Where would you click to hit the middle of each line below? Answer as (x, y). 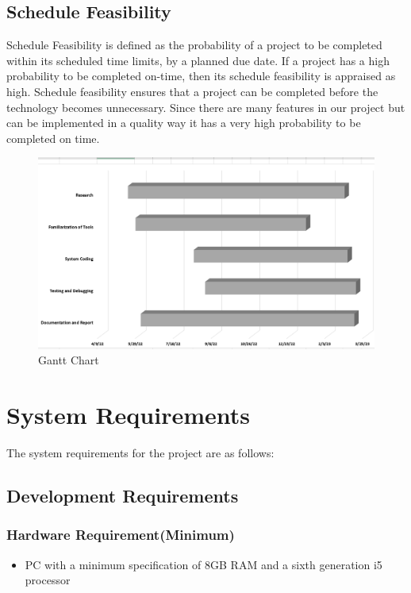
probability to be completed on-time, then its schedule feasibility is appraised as (201, 76)
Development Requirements (123, 496)
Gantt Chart (69, 360)
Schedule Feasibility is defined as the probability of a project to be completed (194, 45)
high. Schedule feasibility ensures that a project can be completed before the (192, 91)
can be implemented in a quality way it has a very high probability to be (184, 123)
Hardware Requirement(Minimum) (121, 535)
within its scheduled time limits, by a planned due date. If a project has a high (198, 60)
